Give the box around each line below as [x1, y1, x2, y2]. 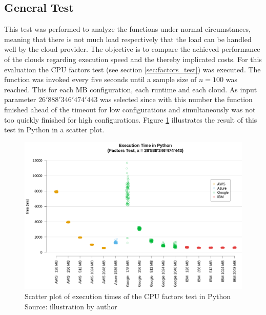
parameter [4, 94, 36, 105]
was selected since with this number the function [100, 94, 253, 105]
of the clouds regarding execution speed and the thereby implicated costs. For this [4, 53, 262, 64]
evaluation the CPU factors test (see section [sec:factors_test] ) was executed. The [4, 64, 261, 74]
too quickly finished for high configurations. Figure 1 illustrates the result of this [4, 114, 257, 125]
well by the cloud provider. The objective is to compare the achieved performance [4, 44, 260, 54]
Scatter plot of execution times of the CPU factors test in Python [25, 291, 231, 302]
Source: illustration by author [25, 301, 117, 311]
